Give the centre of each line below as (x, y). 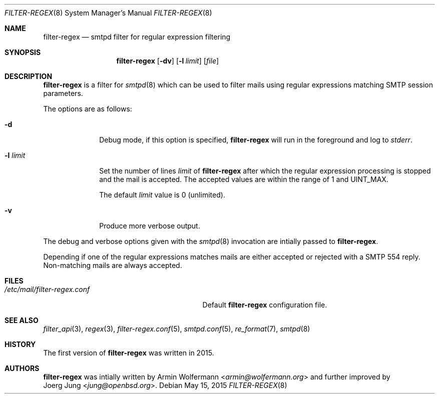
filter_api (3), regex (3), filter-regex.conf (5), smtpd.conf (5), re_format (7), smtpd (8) (177, 329)
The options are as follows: (88, 109)
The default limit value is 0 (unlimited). (162, 195)
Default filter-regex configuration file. (265, 305)
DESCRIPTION (29, 76)
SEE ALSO (22, 320)
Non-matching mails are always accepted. (113, 265)
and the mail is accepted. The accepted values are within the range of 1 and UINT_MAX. (244, 179)
